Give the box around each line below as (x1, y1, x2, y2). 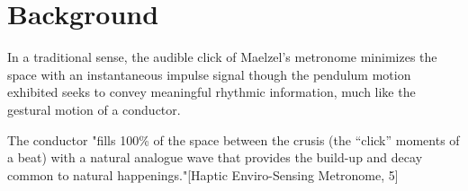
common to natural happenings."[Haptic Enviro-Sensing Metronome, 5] (7, 165, 399, 184)
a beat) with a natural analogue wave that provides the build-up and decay (7, 148, 423, 167)
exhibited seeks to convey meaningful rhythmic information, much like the (7, 82, 416, 101)
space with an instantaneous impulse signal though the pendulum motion (7, 65, 411, 83)
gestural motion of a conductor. (7, 100, 181, 118)
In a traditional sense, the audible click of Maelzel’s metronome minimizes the (7, 48, 437, 66)
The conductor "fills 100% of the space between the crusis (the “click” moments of (7, 130, 460, 149)
